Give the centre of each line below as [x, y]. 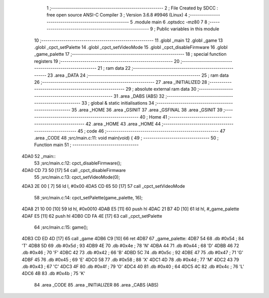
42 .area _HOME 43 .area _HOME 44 [123, 124]
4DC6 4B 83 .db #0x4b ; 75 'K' [54, 274]
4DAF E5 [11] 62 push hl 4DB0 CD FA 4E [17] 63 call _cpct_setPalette [92, 216]
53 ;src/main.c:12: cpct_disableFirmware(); [78, 163]
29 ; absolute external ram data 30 [161, 89]
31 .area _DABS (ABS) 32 [139, 96]
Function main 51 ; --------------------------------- [86, 145]
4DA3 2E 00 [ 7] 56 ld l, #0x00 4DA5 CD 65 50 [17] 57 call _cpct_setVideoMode [103, 186]
